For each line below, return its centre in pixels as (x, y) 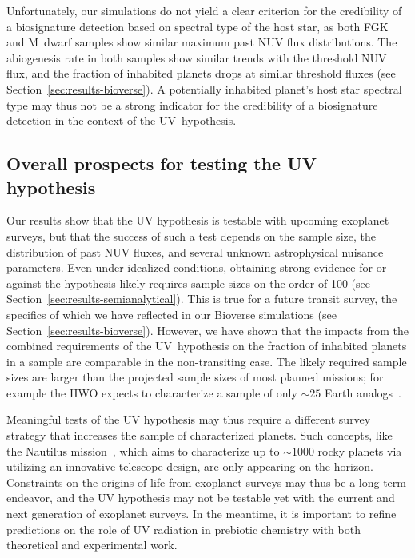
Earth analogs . (363, 392)
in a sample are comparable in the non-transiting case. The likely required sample (207, 361)
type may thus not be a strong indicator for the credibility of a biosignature (192, 104)
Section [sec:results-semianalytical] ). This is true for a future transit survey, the (202, 299)
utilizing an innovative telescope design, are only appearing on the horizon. (190, 466)
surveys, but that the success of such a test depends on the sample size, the (191, 235)
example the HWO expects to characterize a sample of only (152, 392)
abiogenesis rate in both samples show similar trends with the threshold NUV (197, 57)
